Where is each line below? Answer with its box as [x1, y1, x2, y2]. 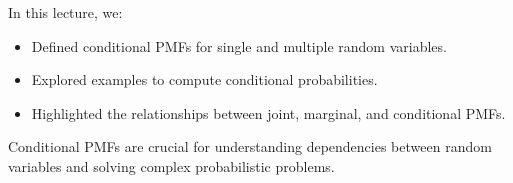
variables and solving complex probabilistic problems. [8, 155, 335, 176]
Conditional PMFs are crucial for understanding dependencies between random [8, 136, 492, 157]
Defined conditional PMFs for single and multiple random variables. [31, 35, 447, 56]
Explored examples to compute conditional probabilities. [31, 69, 378, 90]
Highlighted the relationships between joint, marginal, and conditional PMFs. [31, 102, 506, 123]
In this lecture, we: [8, 2, 123, 22]
